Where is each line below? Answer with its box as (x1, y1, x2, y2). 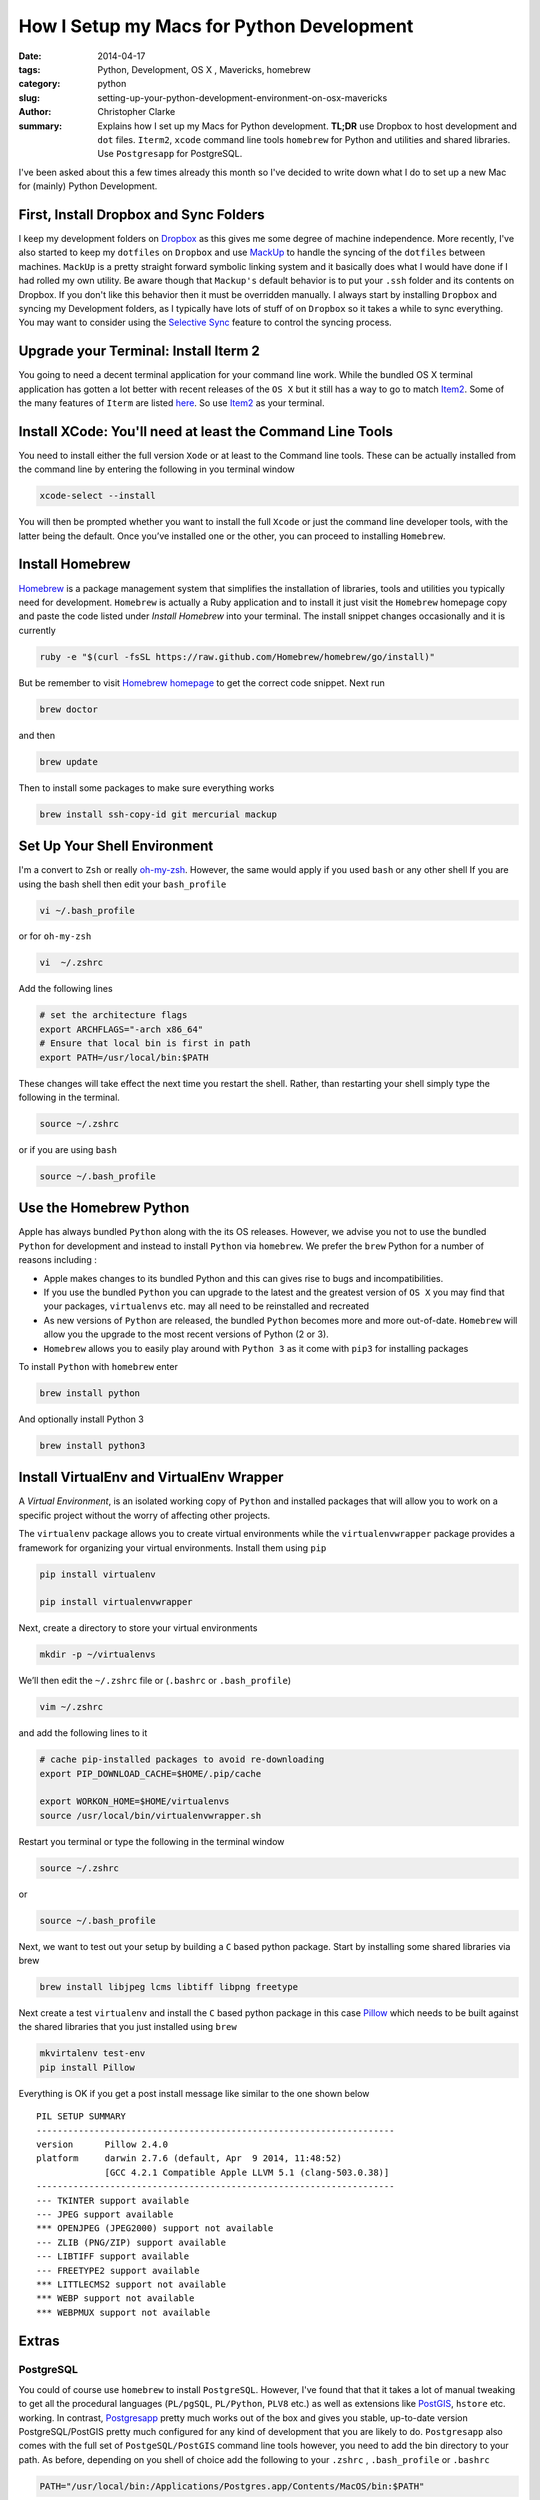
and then (18, 729, 55, 741)
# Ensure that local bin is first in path (39, 1038, 251, 1049)
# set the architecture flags (39, 1010, 188, 1021)
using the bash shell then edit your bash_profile (18, 878, 227, 890)
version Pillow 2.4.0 (36, 2139, 169, 2150)
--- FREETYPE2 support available (36, 2265, 200, 2276)
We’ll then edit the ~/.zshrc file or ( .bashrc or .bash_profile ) (18, 1675, 292, 1687)
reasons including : (18, 1254, 97, 1266)
